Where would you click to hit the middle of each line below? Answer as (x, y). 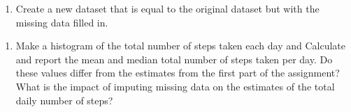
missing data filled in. (62, 22)
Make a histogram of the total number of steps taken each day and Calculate (181, 46)
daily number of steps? (64, 100)
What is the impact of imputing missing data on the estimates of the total (175, 86)
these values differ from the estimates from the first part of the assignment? (178, 73)
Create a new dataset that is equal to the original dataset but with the (167, 8)
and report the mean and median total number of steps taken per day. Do (174, 59)
